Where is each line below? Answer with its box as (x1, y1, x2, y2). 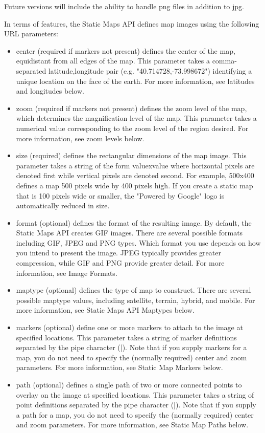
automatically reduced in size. (16, 200, 110, 211)
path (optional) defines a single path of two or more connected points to (16, 379, 242, 389)
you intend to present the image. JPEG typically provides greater (16, 247, 221, 258)
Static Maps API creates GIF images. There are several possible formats (16, 227, 243, 238)
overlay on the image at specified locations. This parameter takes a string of (16, 389, 254, 400)
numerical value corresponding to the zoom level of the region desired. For (16, 122, 249, 133)
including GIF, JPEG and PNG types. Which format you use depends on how (16, 237, 261, 248)
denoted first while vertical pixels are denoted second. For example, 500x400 (16, 170, 254, 181)
